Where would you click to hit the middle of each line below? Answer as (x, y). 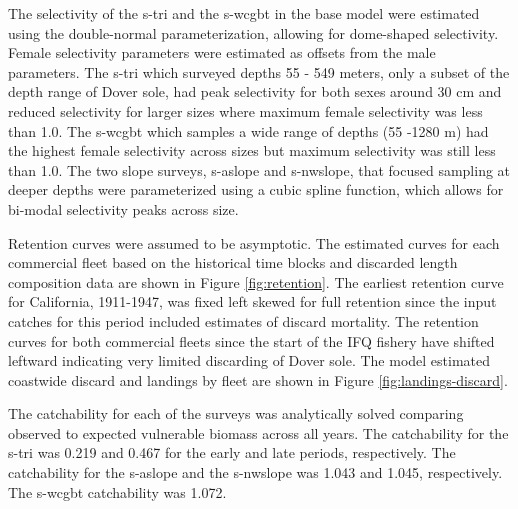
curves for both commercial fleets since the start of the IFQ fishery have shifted (251, 340)
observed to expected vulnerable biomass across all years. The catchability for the (258, 432)
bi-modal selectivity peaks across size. (123, 208)
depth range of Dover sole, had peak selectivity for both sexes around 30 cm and (255, 91)
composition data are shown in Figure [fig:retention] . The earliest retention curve (256, 281)
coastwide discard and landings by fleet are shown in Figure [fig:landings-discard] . (258, 379)
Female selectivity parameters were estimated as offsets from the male (222, 52)
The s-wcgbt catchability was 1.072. (117, 491)
